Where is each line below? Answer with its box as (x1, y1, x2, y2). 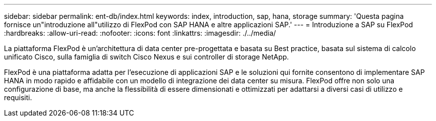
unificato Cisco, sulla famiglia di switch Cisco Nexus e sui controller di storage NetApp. (4, 53, 289, 61)
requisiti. (4, 93, 32, 102)
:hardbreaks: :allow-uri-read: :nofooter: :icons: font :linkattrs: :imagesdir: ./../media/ (4, 29, 276, 37)
